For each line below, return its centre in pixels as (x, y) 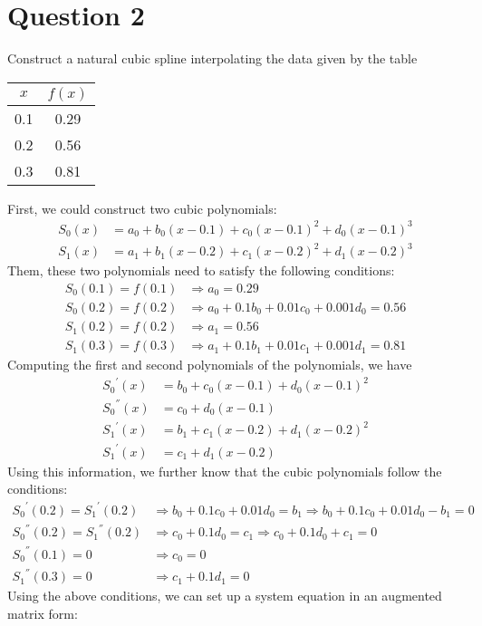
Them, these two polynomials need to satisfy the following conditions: (201, 270)
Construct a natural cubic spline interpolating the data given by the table (212, 58)
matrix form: (43, 613)
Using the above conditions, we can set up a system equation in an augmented (225, 596)
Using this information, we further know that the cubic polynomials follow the (225, 471)
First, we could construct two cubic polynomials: (142, 208)
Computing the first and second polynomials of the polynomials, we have (210, 365)
